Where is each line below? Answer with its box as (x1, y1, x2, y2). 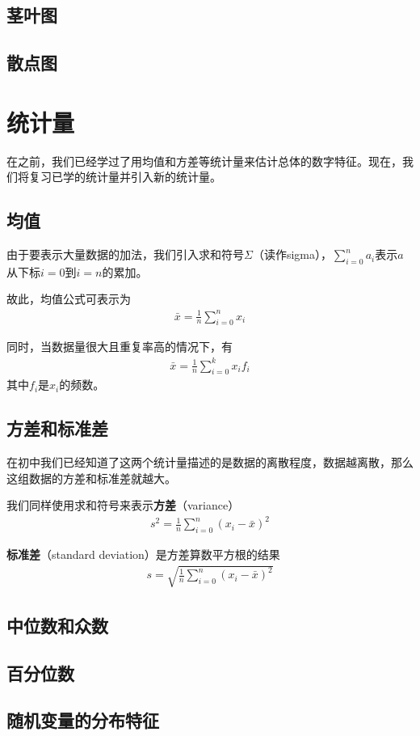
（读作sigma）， (252, 246, 332, 263)
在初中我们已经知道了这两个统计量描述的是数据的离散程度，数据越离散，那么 (6, 454, 414, 471)
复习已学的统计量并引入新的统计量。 (28, 168, 221, 185)
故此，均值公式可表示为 (6, 290, 131, 307)
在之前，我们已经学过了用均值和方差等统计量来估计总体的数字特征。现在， (6, 152, 402, 169)
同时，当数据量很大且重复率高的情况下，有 (6, 338, 233, 355)
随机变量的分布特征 (6, 708, 159, 733)
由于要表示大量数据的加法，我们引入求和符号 (6, 246, 244, 263)
